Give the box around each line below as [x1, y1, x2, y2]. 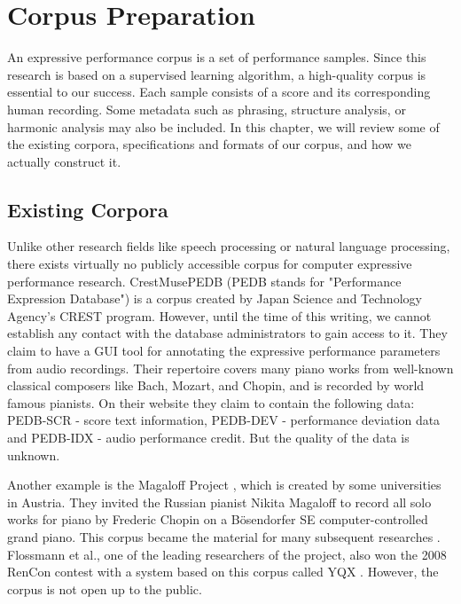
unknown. [7, 445, 60, 464]
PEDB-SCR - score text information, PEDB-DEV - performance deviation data [7, 411, 441, 429]
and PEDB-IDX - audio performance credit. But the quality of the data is [7, 428, 410, 447]
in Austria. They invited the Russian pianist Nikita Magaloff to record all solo [7, 492, 432, 511]
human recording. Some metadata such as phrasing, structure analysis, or [7, 99, 406, 118]
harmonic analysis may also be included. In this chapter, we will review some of [7, 117, 440, 136]
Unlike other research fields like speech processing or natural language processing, [7, 237, 450, 255]
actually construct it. [7, 152, 121, 170]
